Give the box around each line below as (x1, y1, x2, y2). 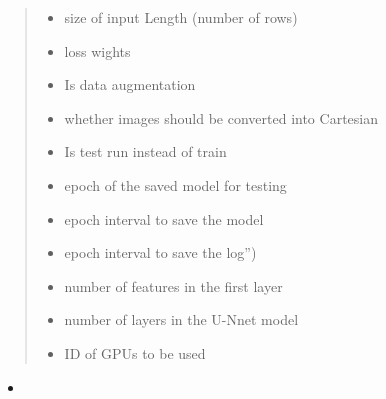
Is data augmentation (64, 74, 196, 95)
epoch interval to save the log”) (64, 242, 257, 263)
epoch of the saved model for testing (64, 174, 287, 195)
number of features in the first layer (64, 275, 283, 296)
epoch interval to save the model (64, 208, 264, 229)
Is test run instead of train (64, 141, 227, 162)
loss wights (64, 40, 131, 61)
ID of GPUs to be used (64, 342, 206, 363)
